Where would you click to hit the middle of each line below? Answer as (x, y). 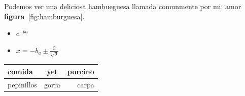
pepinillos (23, 84)
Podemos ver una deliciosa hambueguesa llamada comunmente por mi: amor (123, 6)
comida (20, 71)
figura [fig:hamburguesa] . (44, 16)
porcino (81, 71)
